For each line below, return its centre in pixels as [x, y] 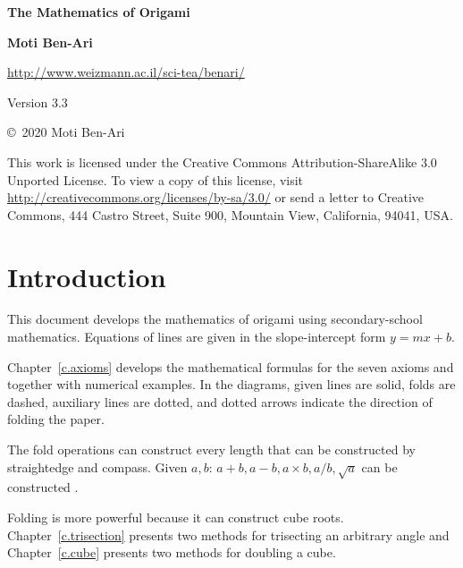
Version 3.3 [38, 102]
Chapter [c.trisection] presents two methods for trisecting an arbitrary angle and [228, 534]
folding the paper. [56, 419]
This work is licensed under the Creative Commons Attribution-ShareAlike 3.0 [222, 161]
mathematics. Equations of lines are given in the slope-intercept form [197, 337]
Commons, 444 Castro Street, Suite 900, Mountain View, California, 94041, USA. [230, 214]
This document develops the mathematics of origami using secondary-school [215, 319]
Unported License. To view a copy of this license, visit [156, 179]
